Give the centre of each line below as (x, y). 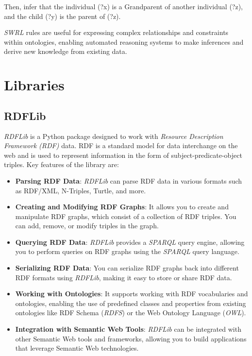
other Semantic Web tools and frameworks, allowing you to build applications (131, 338)
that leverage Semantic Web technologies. (77, 348)
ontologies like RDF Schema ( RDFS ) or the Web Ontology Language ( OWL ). (131, 313)
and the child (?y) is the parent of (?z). (62, 16)
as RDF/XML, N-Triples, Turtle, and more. (81, 190)
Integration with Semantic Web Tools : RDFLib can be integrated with (128, 329)
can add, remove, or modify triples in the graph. (87, 226)
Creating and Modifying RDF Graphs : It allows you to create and (122, 207)
